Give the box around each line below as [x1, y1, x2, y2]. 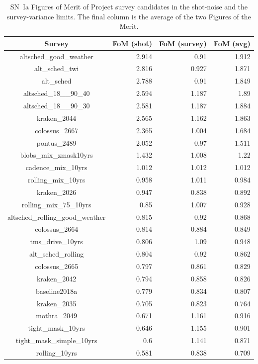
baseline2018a [36, 285, 78, 296]
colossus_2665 [35, 261, 79, 271]
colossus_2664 [35, 224, 79, 234]
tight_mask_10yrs [28, 323, 85, 333]
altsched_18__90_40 [23, 88, 90, 98]
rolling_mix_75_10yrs [21, 199, 91, 209]
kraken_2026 [36, 186, 77, 197]
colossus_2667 [35, 125, 79, 135]
